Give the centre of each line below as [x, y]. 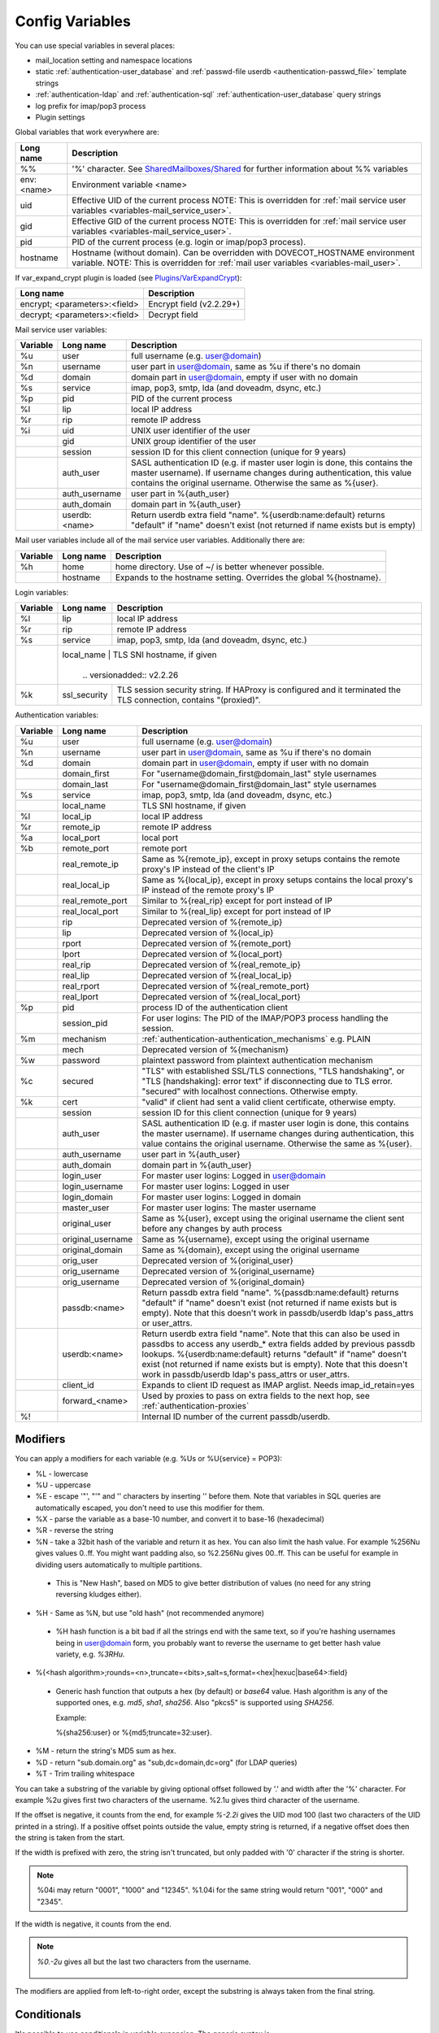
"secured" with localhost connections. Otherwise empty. [250, 1091]
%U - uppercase [63, 1485]
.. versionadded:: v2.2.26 [130, 675]
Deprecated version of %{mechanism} [215, 1049]
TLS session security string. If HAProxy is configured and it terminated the [259, 690]
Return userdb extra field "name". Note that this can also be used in [271, 1334]
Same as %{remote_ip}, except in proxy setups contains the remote [271, 859]
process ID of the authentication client [215, 1007]
